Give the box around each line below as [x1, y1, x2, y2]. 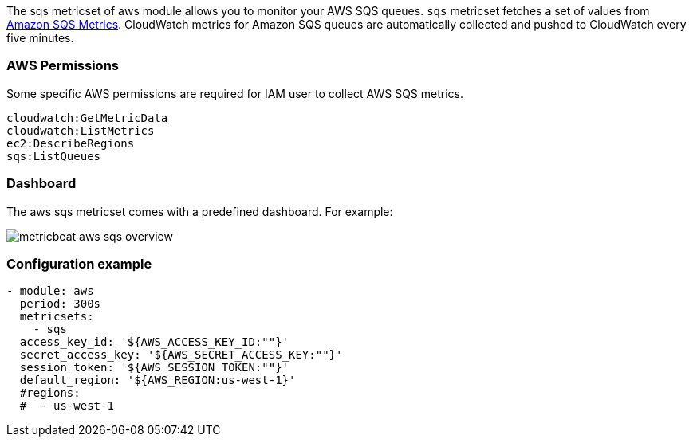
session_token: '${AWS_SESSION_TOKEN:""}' [19, 361, 289, 374]
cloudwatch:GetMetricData [6, 111, 168, 124]
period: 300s [19, 297, 101, 311]
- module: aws [6, 284, 94, 298]
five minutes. [6, 31, 74, 45]
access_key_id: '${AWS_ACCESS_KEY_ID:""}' [19, 335, 289, 349]
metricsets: [19, 310, 94, 323]
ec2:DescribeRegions [6, 136, 135, 150]
